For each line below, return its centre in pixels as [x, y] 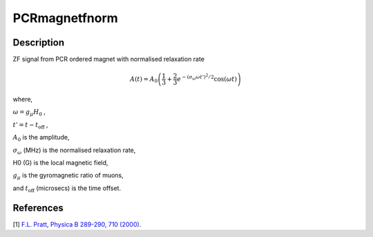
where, [23, 99]
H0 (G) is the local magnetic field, [60, 163]
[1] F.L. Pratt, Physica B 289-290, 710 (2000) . [77, 224]
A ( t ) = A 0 [144, 79]
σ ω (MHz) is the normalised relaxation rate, [74, 151]
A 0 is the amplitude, [41, 138]
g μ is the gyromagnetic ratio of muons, [68, 176]
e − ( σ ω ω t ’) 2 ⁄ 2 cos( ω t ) [207, 78]
